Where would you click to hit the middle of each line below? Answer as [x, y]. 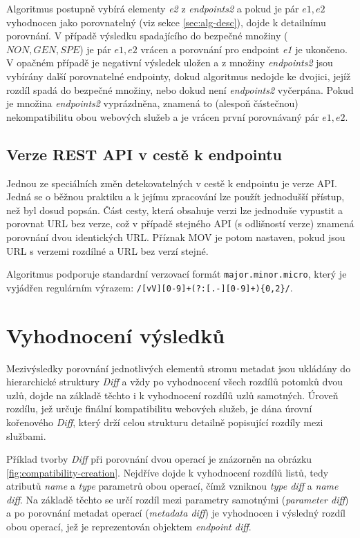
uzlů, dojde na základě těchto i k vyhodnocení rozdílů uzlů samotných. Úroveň [172, 395]
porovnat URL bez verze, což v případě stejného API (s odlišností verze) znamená [180, 223]
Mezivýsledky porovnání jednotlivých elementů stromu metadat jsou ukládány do [179, 368]
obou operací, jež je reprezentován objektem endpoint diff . [129, 527]
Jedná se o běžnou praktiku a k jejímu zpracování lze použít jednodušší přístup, [176, 196]
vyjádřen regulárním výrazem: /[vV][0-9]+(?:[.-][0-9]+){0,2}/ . [150, 287]
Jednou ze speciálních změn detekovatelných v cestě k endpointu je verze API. [172, 183]
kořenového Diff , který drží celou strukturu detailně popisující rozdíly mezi [165, 422]
